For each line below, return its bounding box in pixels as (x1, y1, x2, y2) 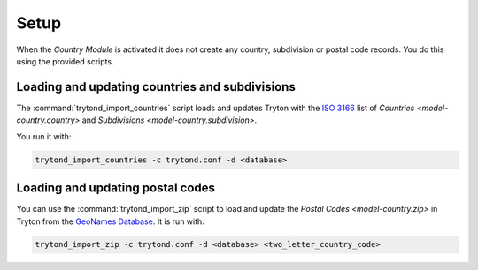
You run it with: (16, 131, 72, 141)
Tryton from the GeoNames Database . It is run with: (16, 216, 205, 227)
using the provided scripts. (16, 56, 114, 66)
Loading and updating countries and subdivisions (16, 79, 296, 94)
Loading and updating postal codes (16, 181, 216, 196)
